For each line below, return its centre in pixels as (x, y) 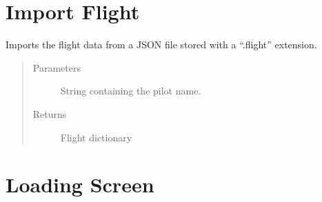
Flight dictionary (96, 137)
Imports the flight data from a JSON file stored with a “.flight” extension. (161, 44)
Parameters (57, 67)
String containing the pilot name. (131, 91)
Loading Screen (80, 184)
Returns (50, 113)
